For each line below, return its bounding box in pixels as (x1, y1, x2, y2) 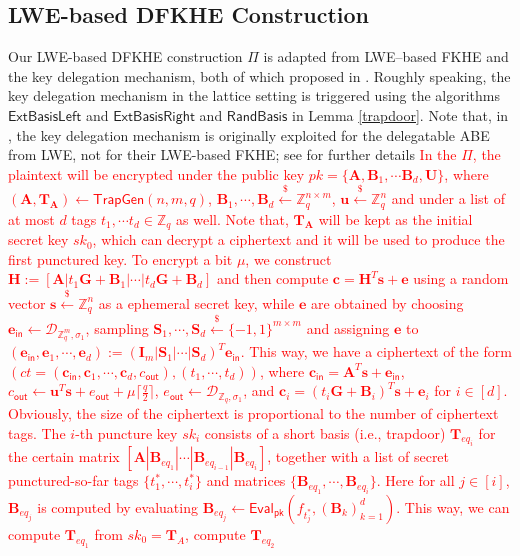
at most (8, 208, 55, 229)
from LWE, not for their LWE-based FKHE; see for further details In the (8, 144, 457, 165)
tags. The (8, 422, 66, 443)
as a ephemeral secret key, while (98, 292, 295, 313)
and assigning (306, 317, 390, 338)
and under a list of (391, 188, 506, 209)
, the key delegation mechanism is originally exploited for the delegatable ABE (8, 124, 490, 145)
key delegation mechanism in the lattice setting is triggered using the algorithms (8, 85, 501, 106)
